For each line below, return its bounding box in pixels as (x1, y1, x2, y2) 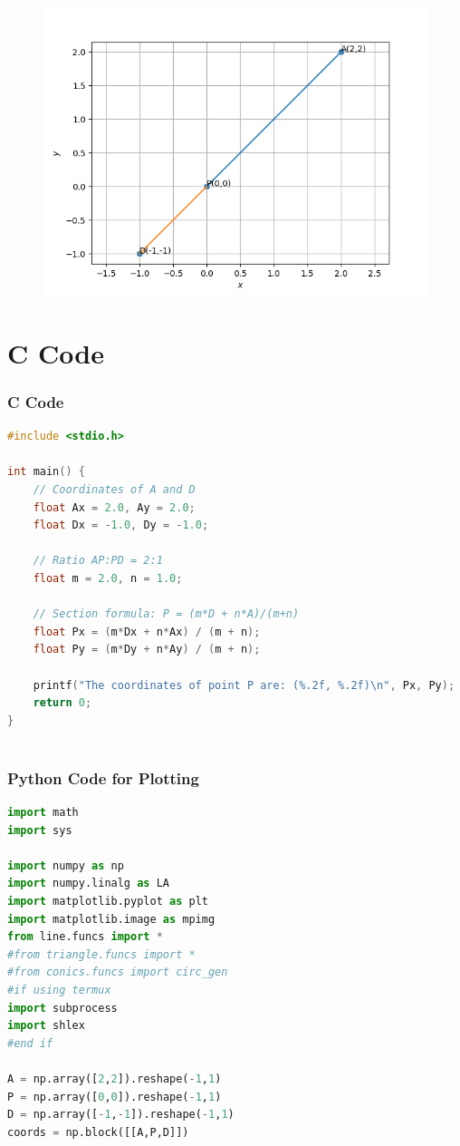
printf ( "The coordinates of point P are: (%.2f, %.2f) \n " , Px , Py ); (33, 678, 455, 692)
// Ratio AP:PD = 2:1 (33, 554, 163, 568)
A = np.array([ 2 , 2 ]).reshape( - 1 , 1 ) (7, 1073, 222, 1085)
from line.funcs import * (7, 930, 163, 944)
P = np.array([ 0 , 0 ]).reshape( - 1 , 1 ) (7, 1090, 222, 1103)
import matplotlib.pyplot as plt (7, 895, 208, 908)
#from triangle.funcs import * (7, 947, 196, 961)
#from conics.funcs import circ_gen (7, 966, 228, 979)
